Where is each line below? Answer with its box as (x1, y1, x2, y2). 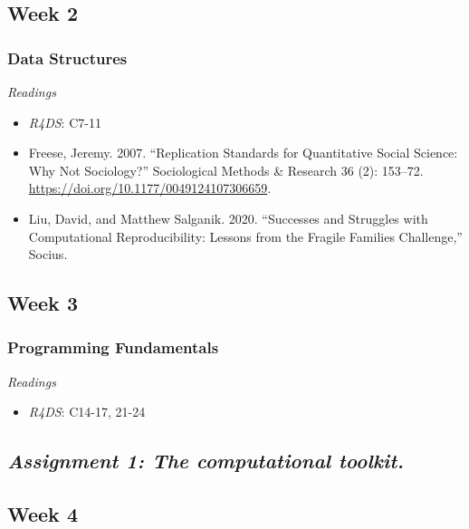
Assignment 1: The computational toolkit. (7, 447, 404, 475)
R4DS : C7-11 (28, 112, 101, 131)
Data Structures (7, 46, 128, 69)
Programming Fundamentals (7, 336, 219, 359)
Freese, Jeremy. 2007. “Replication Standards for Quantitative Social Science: (28, 143, 458, 162)
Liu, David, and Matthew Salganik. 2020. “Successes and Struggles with (28, 208, 428, 227)
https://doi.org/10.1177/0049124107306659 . (28, 178, 272, 197)
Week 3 (7, 289, 78, 317)
